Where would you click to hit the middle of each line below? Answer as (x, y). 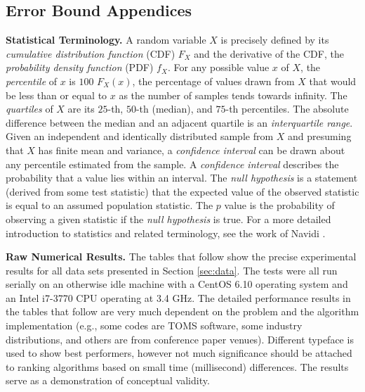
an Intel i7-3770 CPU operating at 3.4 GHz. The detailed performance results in (178, 297)
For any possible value (221, 67)
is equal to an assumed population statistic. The (109, 205)
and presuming (320, 136)
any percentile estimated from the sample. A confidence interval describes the (172, 164)
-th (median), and (174, 109)
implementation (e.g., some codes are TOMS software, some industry (154, 325)
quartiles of (29, 109)
